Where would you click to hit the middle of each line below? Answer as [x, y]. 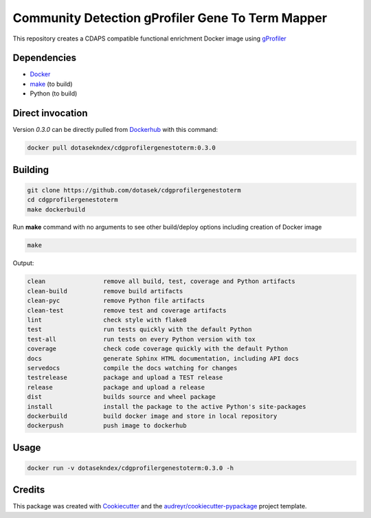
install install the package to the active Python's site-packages [167, 406]
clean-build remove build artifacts [105, 291]
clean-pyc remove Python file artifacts [116, 301]
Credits [29, 490]
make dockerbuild [56, 209]
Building [31, 169]
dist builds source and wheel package [121, 397]
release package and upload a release [116, 387]
